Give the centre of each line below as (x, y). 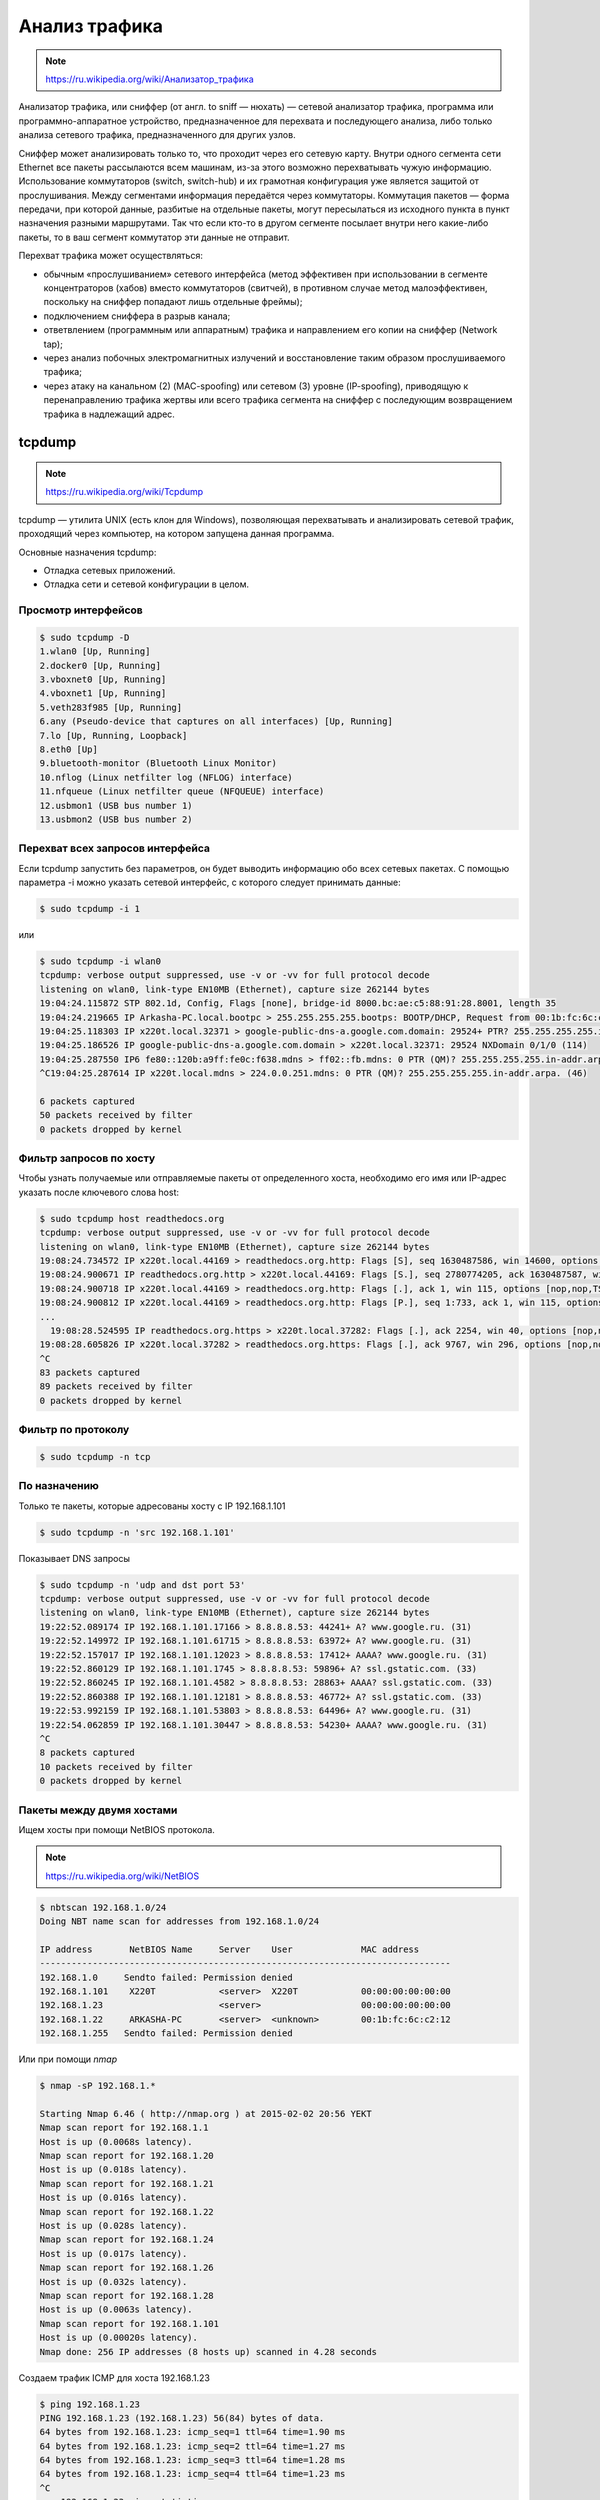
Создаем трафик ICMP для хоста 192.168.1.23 (114, 2377)
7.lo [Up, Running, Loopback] (113, 735)
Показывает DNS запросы (74, 1558)
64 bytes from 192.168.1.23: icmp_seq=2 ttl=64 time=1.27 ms (192, 2446)
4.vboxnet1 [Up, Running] (103, 693)
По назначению (59, 1486)
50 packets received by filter (116, 1115)
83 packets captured (89, 1373)
